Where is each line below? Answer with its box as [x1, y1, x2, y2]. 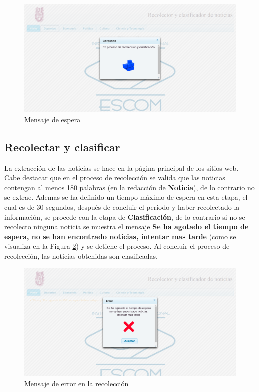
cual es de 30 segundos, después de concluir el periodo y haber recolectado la [4, 201, 240, 212]
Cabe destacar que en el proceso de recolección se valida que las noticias [4, 172, 225, 183]
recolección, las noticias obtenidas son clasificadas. [4, 250, 158, 261]
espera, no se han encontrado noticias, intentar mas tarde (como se [4, 231, 236, 241]
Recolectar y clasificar [4, 139, 120, 154]
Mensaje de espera [24, 114, 81, 124]
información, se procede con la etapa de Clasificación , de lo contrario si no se [4, 211, 245, 222]
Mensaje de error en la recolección [24, 378, 129, 388]
